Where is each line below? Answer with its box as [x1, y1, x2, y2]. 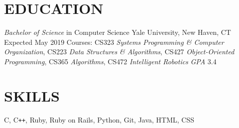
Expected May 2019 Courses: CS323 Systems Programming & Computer [4, 36, 224, 47]
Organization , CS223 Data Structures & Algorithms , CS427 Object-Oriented [4, 46, 235, 57]
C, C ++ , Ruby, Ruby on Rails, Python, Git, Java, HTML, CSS [4, 114, 195, 125]
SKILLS [4, 85, 60, 106]
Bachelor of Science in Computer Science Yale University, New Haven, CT [4, 27, 231, 37]
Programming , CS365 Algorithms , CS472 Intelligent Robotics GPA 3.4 [4, 56, 217, 66]
